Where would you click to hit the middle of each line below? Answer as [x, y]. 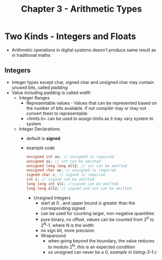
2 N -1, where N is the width [67, 225]
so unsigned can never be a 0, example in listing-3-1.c [102, 252]
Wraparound [53, 236]
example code [40, 148]
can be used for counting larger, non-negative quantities [98, 213]
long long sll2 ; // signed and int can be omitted [79, 188]
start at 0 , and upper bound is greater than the [88, 203]
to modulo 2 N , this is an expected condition [91, 246]
